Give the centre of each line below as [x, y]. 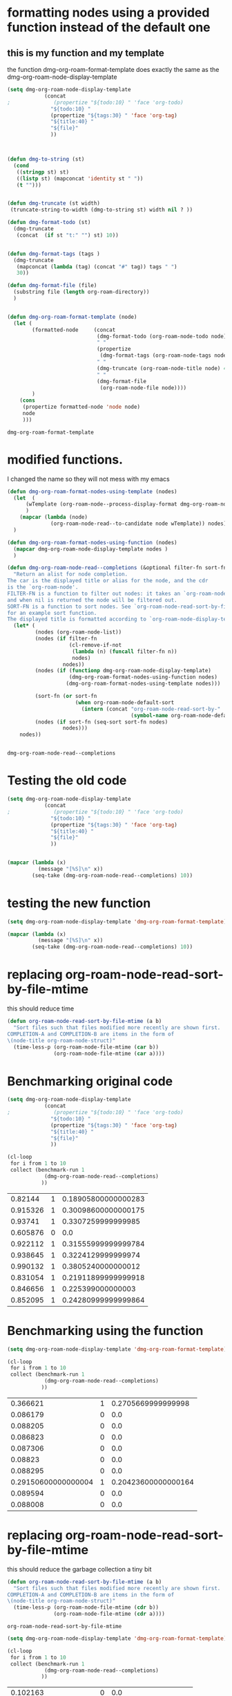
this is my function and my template [86, 53]
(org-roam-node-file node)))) [143, 388]
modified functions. [65, 460]
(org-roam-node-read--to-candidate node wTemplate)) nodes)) [140, 524]
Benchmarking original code [90, 1081]
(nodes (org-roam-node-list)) [78, 632]
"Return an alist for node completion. [71, 574]
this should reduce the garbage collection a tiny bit [79, 1569]
